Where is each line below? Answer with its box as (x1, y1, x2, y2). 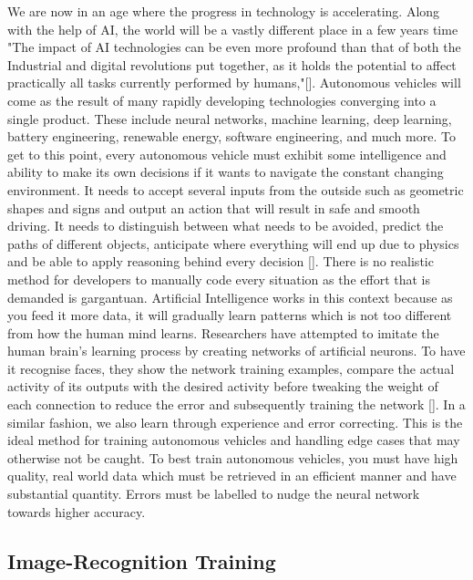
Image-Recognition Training (7, 546, 276, 575)
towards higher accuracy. (7, 502, 146, 521)
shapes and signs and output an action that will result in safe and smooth (7, 198, 420, 217)
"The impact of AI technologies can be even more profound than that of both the (7, 37, 461, 57)
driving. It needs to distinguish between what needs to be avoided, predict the (7, 216, 444, 235)
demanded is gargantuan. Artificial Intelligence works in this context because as (7, 287, 453, 306)
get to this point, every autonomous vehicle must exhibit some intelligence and (7, 144, 447, 163)
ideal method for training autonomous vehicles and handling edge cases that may (7, 430, 460, 450)
